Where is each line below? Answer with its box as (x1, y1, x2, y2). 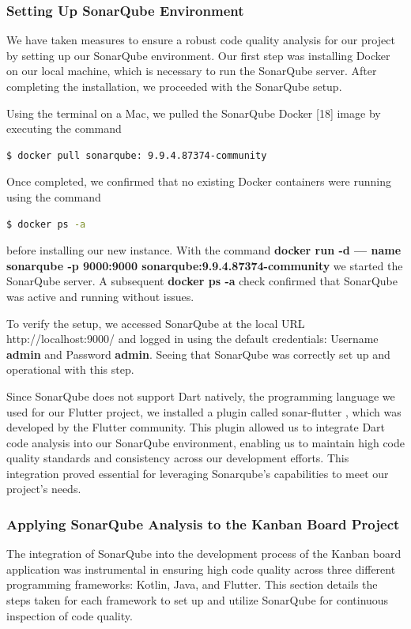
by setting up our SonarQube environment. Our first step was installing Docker (6, 47, 390, 63)
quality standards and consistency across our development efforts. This (6, 450, 349, 466)
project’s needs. (6, 480, 81, 497)
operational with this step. (6, 361, 134, 378)
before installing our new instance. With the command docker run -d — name (6, 242, 402, 258)
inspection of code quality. (6, 607, 133, 623)
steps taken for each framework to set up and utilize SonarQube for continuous (6, 592, 389, 608)
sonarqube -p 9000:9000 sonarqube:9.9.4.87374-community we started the (6, 257, 403, 273)
